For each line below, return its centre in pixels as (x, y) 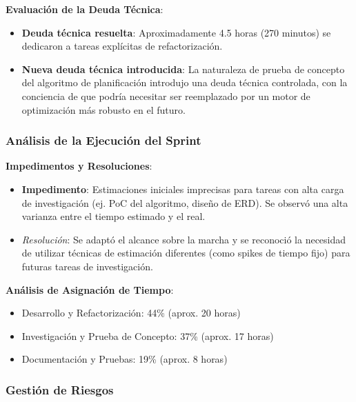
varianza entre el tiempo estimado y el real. (113, 216)
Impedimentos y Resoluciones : (79, 166)
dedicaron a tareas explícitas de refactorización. (122, 46)
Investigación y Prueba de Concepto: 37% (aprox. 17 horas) (148, 335)
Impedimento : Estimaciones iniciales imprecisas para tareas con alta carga (183, 189)
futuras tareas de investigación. (87, 266)
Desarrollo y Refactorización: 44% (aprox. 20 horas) (131, 313)
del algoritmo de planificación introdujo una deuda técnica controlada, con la (185, 82)
